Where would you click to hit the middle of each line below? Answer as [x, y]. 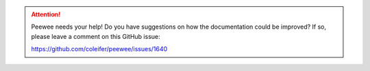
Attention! [46, 14]
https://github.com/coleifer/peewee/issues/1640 [99, 49]
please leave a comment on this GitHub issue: [96, 36]
